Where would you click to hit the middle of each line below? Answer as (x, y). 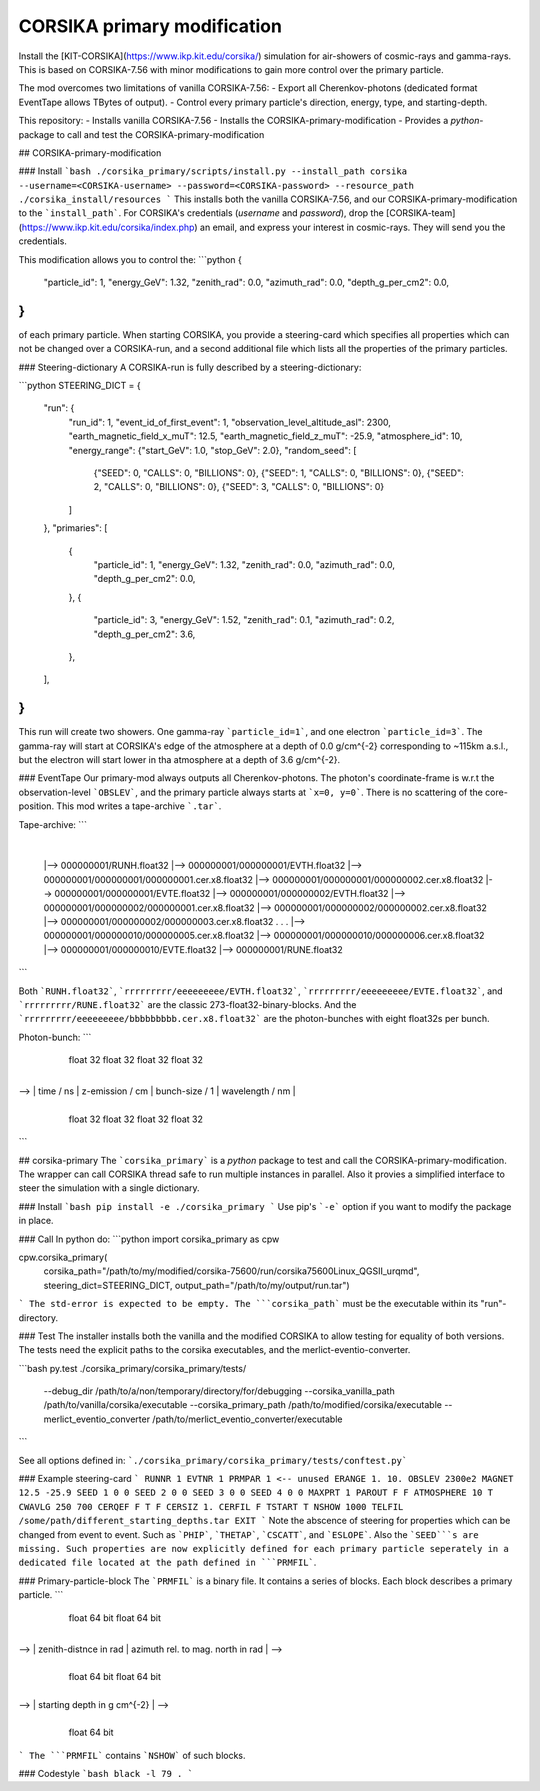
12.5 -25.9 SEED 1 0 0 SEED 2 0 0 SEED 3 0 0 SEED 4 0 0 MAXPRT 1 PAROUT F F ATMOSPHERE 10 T (256, 1493)
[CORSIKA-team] (420, 213)
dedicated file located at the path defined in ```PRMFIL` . (167, 1562)
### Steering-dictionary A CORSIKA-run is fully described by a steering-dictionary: (190, 367)
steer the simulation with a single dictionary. (109, 1188)
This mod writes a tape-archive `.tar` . (139, 806)
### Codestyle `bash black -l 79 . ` (106, 1773)
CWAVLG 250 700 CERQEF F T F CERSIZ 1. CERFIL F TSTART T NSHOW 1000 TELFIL (211, 1506)
